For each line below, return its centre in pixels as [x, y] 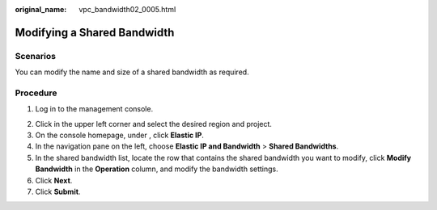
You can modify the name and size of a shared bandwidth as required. [132, 72]
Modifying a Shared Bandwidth [95, 32]
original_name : [41, 9]
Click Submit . [58, 192]
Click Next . [54, 180]
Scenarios [36, 56]
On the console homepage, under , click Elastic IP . [119, 135]
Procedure [36, 93]
